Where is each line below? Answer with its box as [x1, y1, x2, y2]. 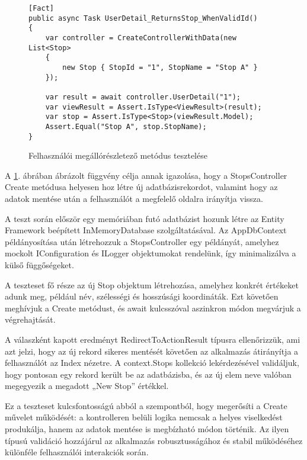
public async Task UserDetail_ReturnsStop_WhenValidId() [28, 14, 258, 22]
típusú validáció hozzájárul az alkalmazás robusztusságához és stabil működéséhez [5, 434, 303, 446]
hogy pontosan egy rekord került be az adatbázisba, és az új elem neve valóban [5, 368, 292, 380]
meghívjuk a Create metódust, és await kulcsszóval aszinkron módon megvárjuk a [5, 301, 301, 314]
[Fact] [28, 4, 54, 12]
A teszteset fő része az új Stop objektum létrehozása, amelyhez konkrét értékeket [5, 278, 299, 291]
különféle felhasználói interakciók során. [5, 446, 149, 458]
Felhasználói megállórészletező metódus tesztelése [28, 149, 207, 162]
